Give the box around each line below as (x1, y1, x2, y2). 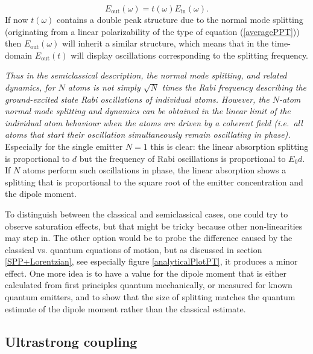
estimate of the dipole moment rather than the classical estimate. (5, 302, 246, 315)
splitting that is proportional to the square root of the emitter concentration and (5, 175, 303, 188)
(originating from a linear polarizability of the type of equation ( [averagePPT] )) (5, 25, 300, 37)
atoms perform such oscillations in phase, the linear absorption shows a (22, 164, 286, 176)
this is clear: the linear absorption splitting (150, 140, 309, 152)
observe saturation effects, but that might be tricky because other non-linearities (5, 219, 303, 232)
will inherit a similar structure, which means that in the (62, 37, 269, 50)
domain (5, 48, 33, 61)
